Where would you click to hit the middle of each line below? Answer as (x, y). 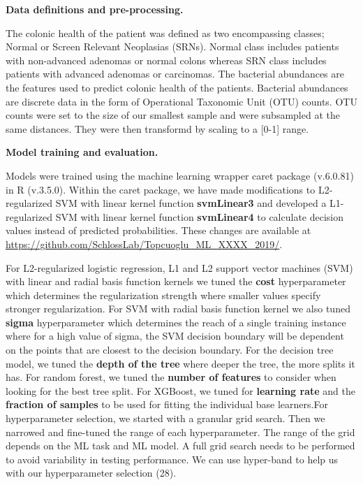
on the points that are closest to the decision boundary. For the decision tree (170, 350)
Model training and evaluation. (82, 152)
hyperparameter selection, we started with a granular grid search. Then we (165, 418)
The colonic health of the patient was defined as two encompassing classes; (165, 32)
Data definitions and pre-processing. (95, 9)
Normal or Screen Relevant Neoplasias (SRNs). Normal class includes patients (172, 46)
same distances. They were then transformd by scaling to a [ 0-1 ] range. (157, 128)
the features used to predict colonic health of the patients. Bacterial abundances (177, 87)
